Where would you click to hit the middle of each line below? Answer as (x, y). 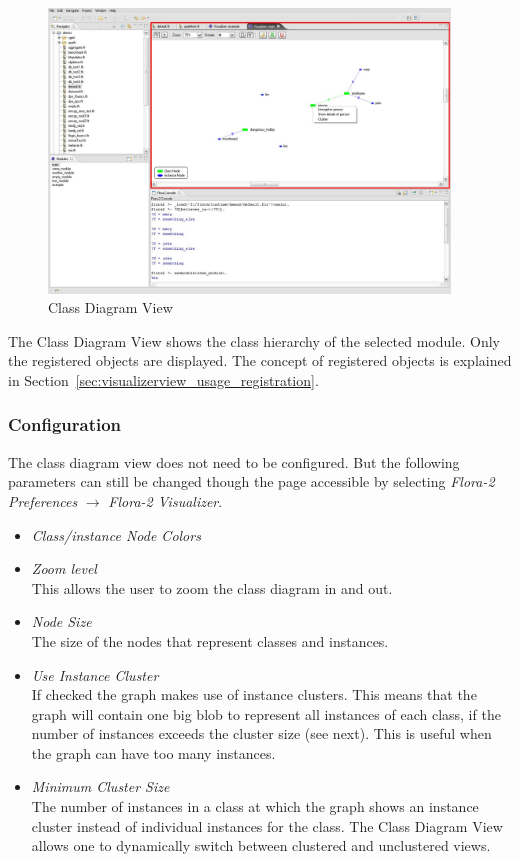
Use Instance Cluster (95, 674)
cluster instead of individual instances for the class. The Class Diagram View (267, 825)
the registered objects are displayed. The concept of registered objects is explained (260, 360)
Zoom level (64, 568)
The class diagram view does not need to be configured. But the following (234, 461)
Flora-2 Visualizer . (165, 500)
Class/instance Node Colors (116, 534)
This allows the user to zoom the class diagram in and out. (212, 587)
